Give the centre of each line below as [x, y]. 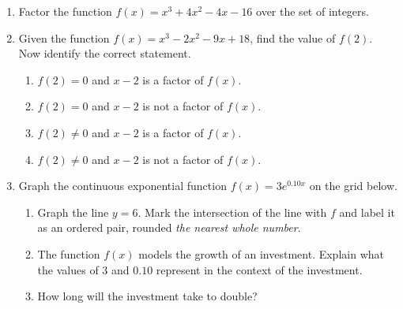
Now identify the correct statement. [105, 53]
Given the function [64, 37]
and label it [367, 212]
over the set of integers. [313, 11]
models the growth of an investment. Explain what [261, 253]
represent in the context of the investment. [259, 269]
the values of [68, 269]
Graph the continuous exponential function [122, 186]
